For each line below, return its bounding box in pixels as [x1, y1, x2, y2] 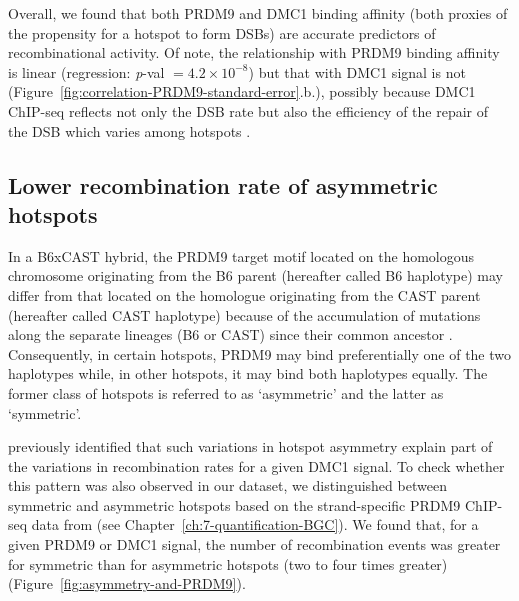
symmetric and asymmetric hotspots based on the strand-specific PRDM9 [8, 494, 461, 515]
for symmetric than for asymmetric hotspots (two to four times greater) [8, 553, 448, 574]
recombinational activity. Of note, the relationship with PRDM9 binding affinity [8, 42, 500, 63]
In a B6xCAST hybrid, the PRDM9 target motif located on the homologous [8, 245, 475, 266]
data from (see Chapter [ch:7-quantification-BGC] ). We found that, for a [31, 514, 479, 535]
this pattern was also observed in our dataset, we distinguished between [8, 475, 447, 496]
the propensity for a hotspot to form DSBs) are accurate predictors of [8, 22, 436, 43]
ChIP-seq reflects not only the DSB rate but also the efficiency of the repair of [8, 100, 489, 121]
